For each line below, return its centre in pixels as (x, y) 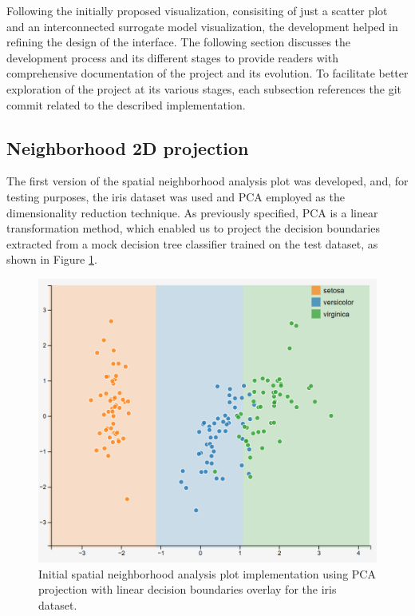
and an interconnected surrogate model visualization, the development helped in (202, 26)
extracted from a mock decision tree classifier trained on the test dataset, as (192, 243)
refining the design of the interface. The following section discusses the (179, 42)
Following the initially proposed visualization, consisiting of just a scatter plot (197, 10)
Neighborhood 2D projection (128, 147)
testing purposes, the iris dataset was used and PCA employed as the (176, 196)
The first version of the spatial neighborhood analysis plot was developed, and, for (207, 181)
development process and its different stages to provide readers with (172, 57)
